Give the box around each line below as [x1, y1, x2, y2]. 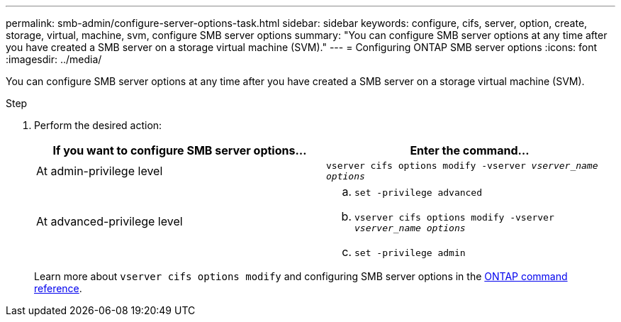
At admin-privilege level [36, 164, 163, 178]
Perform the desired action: [34, 119, 162, 131]
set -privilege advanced [354, 187, 483, 198]
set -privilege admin [354, 248, 466, 258]
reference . [34, 282, 82, 294]
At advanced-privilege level [36, 214, 183, 228]
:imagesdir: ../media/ [6, 53, 102, 65]
